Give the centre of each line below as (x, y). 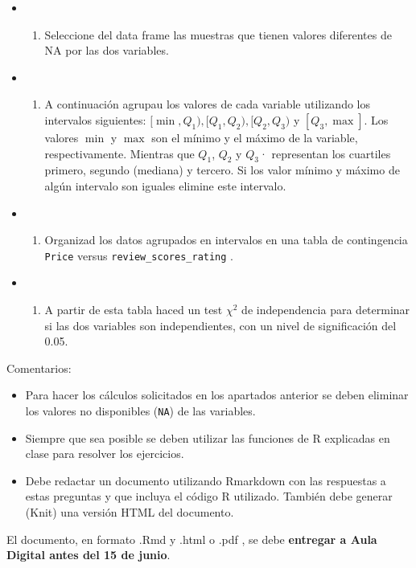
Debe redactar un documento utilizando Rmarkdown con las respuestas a (206, 480)
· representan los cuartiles (325, 153)
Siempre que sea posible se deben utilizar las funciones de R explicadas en (208, 437)
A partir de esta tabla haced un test (134, 309)
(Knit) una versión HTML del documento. (130, 511)
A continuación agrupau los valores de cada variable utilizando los (208, 104)
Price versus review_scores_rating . (139, 255)
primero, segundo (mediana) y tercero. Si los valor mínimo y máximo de (222, 170)
